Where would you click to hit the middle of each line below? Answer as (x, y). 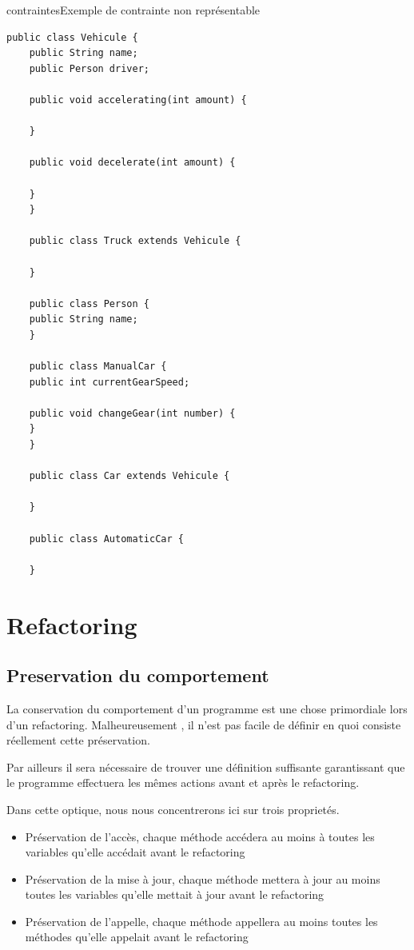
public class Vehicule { (72, 37)
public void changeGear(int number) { (132, 413)
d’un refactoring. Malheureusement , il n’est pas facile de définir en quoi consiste (204, 724)
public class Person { (89, 303)
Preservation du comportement (138, 675)
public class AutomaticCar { (106, 539)
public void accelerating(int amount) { (138, 100)
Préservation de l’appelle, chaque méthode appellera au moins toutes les (201, 921)
